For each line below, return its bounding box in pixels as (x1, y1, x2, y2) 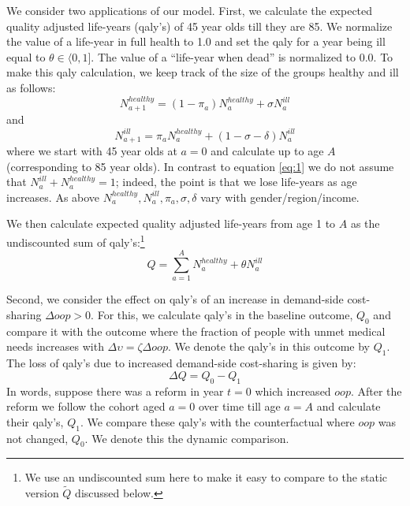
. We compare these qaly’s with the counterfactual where (80, 413, 355, 430)
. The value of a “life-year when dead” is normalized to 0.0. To (91, 48, 393, 65)
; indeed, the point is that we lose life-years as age (115, 173, 357, 190)
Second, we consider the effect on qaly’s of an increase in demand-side (6, 291, 344, 307)
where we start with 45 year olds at (6, 143, 177, 159)
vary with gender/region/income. (200, 188, 360, 205)
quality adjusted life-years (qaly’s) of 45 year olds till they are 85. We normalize (6, 17, 393, 34)
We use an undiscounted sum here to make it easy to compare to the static (24, 469, 388, 486)
